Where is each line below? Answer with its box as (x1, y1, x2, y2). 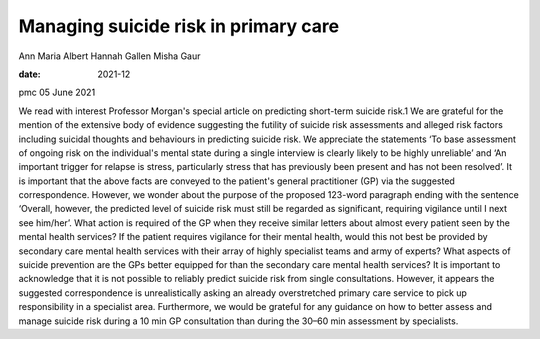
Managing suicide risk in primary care (18, 15, 340, 37)
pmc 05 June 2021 (18, 86, 96, 99)
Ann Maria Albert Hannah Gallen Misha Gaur (18, 50, 201, 62)
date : (18, 68, 41, 80)
